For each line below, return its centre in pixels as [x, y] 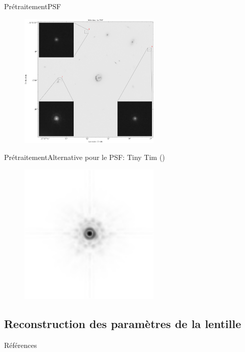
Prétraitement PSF [33, 6]
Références [21, 345]
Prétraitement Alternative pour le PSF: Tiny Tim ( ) [85, 157]
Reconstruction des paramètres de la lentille [123, 324]
